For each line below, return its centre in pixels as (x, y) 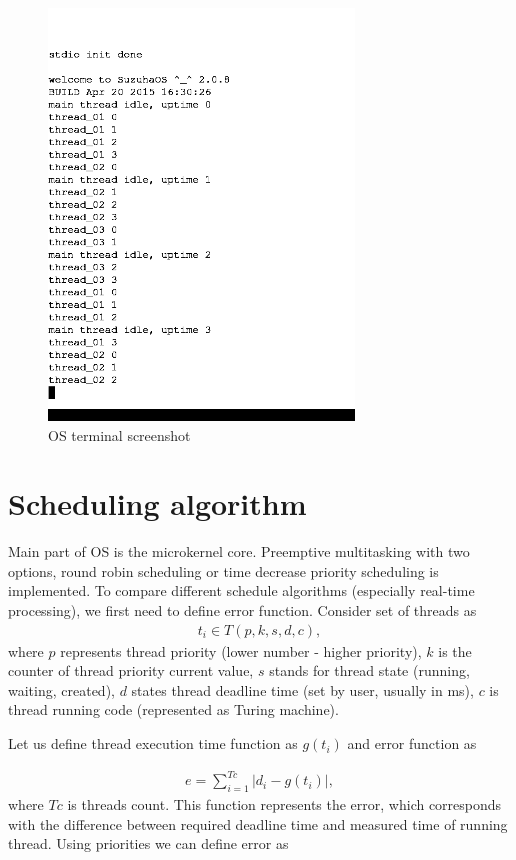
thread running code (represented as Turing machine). (173, 709)
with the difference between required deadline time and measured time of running (258, 823)
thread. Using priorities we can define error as (148, 843)
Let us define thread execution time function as (153, 743)
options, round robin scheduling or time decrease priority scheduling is (223, 570)
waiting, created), (61, 689)
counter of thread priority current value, (131, 670)
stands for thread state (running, (369, 670)
